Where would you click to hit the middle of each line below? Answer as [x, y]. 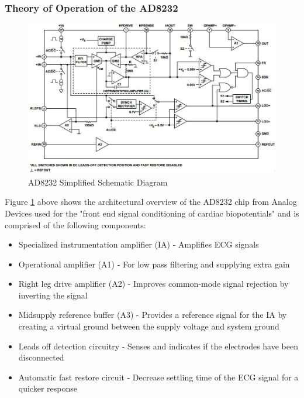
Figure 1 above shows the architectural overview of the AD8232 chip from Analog [151, 202]
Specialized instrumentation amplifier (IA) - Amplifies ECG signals [139, 244]
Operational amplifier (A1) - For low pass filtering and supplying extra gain [154, 264]
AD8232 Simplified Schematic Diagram [98, 182]
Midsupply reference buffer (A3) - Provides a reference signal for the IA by [153, 315]
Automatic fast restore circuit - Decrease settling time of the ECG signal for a [158, 377]
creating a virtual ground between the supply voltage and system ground [149, 326]
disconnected [41, 357]
